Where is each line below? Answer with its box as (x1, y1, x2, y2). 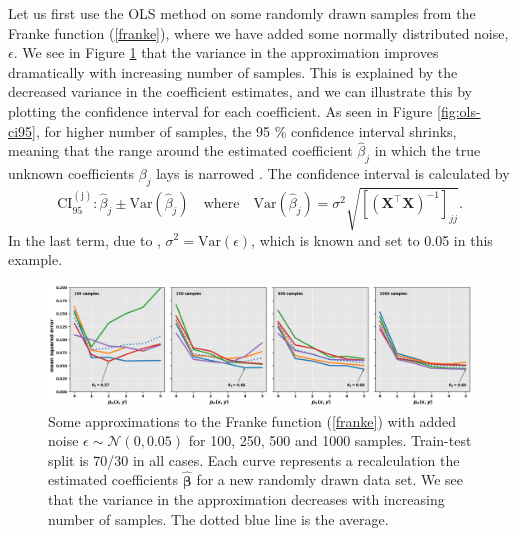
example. (8, 249, 63, 270)
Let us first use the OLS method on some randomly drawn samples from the (8, 3, 476, 23)
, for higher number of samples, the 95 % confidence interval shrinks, (36, 120, 457, 141)
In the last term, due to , (8, 229, 161, 250)
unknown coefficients (8, 163, 135, 184)
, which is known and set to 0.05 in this (251, 229, 493, 250)
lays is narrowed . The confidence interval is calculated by (156, 163, 510, 184)
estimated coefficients (48, 469, 179, 490)
